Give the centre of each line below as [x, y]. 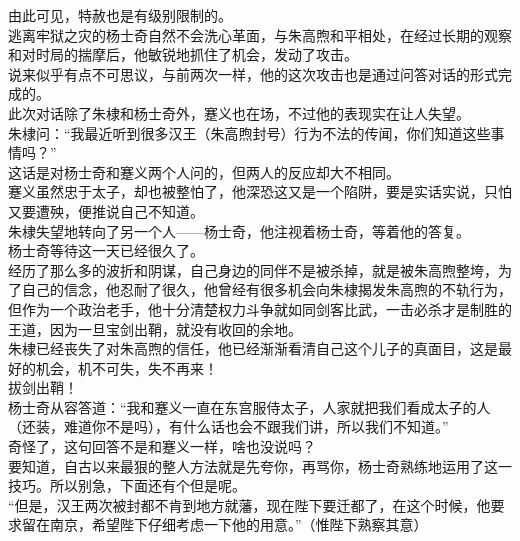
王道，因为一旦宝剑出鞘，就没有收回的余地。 [155, 328]
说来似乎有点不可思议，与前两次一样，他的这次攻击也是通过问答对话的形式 [253, 73]
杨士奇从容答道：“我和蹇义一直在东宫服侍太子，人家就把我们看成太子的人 [249, 406]
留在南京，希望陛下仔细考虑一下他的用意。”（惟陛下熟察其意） [224, 524]
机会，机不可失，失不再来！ [126, 367]
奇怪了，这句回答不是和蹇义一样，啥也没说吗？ [162, 446]
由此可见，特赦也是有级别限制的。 [120, 15]
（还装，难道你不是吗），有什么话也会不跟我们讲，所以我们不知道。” [228, 426]
